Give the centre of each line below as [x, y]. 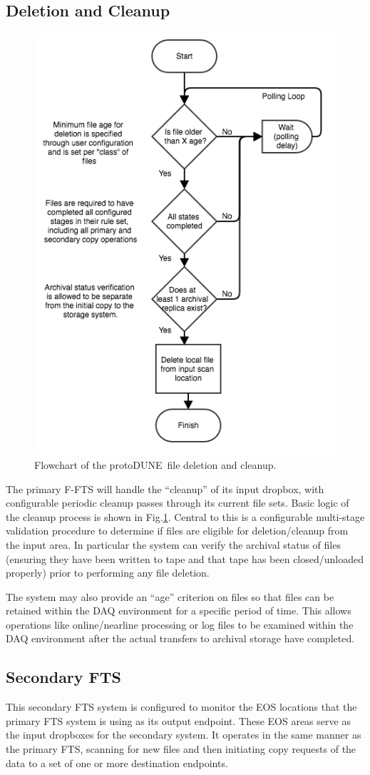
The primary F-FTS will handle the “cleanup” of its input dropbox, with [165, 488]
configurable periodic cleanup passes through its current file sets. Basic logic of [178, 503]
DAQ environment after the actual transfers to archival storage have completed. [180, 638]
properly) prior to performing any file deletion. [108, 573]
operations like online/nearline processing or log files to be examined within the [180, 624]
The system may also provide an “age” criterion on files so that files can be [170, 596]
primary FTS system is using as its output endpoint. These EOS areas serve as [178, 720]
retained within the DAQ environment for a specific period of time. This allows [179, 611]
